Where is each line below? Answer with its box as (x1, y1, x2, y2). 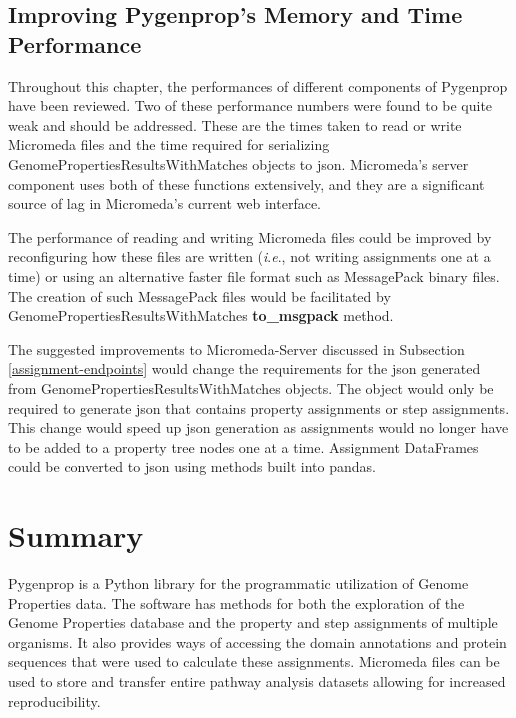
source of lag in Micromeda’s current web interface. (8, 193, 321, 214)
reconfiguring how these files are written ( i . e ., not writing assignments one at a (8, 246, 491, 267)
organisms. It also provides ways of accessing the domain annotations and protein (8, 631, 507, 652)
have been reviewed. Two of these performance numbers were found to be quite (8, 95, 493, 116)
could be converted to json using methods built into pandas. (8, 456, 376, 477)
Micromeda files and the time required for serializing (8, 134, 330, 155)
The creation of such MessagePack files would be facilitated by (8, 285, 391, 306)
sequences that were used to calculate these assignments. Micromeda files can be (8, 651, 500, 672)
